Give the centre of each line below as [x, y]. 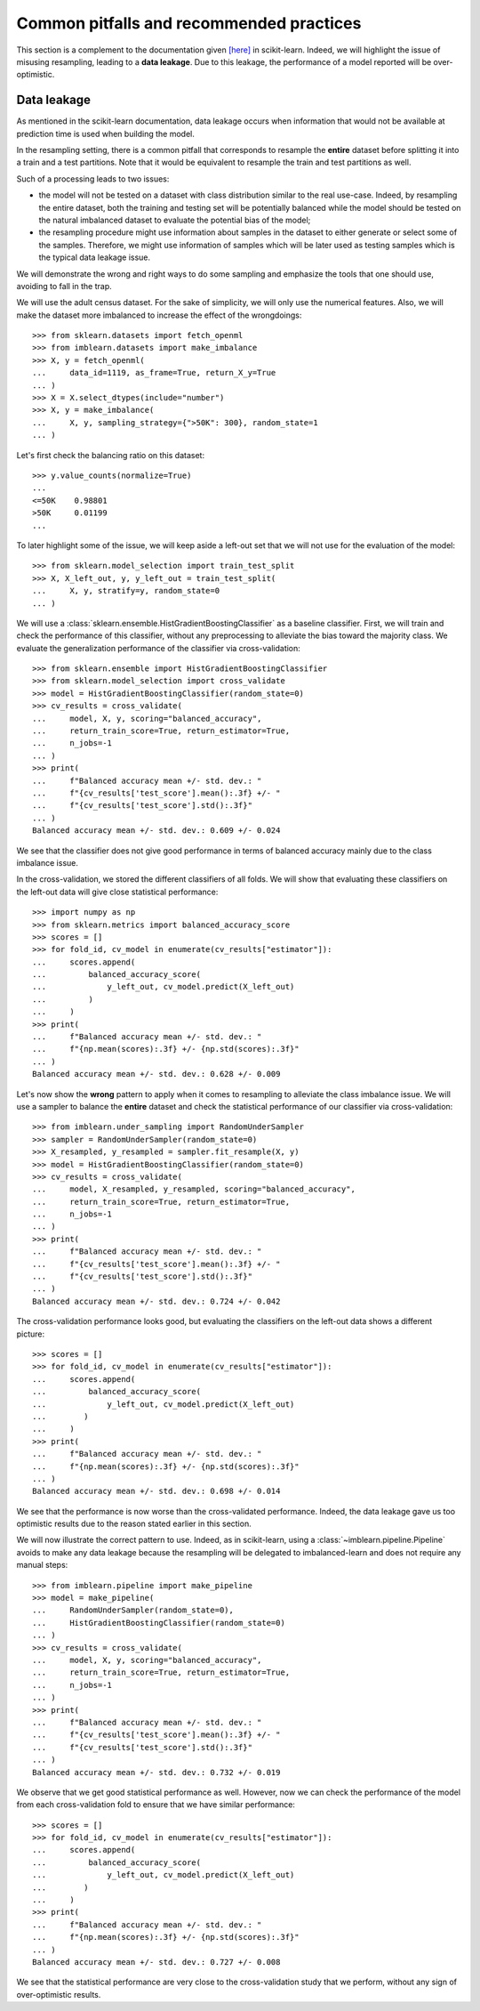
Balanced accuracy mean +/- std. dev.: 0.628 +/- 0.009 [156, 1074]
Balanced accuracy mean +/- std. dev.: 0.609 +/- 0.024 [156, 831]
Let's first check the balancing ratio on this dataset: [110, 455]
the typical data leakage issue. [95, 257]
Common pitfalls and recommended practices [189, 23]
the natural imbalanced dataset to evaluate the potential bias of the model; [175, 220]
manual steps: [42, 1565]
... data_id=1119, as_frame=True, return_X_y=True [154, 373]
